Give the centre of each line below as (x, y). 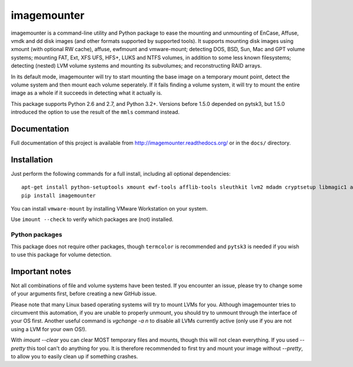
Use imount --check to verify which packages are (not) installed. (92, 219)
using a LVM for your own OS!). (49, 329)
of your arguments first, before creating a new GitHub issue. (84, 293)
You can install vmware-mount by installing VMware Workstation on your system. (109, 209)
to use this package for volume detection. (61, 254)
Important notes (41, 271)
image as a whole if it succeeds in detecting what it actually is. (86, 93)
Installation (32, 160)
